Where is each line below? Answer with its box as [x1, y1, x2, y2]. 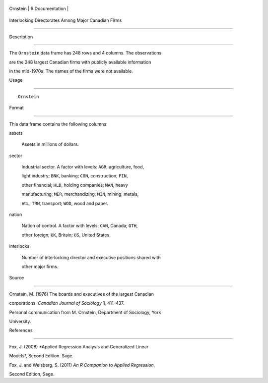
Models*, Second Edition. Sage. [9, 353, 74, 359]
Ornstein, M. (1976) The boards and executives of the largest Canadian [9, 291, 154, 297]
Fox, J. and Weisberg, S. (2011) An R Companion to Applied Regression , [9, 362, 155, 368]
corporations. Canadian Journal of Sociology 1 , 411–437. [9, 300, 125, 306]
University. [9, 318, 32, 324]
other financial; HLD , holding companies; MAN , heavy [21, 182, 129, 188]
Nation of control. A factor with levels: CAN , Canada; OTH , [21, 223, 138, 229]
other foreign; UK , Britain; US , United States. [21, 232, 111, 238]
